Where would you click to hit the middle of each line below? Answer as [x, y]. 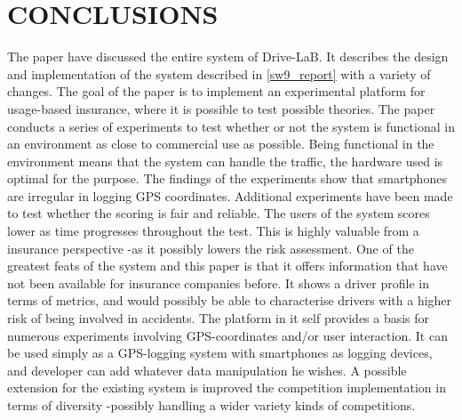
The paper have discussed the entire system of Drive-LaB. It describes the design [228, 57]
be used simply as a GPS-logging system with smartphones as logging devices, [220, 353]
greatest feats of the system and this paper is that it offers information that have [227, 266]
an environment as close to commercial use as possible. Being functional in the [221, 144]
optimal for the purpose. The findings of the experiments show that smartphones [227, 178]
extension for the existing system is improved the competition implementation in [227, 388]
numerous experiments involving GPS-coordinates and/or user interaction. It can [227, 335]
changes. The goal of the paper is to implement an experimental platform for [216, 91]
